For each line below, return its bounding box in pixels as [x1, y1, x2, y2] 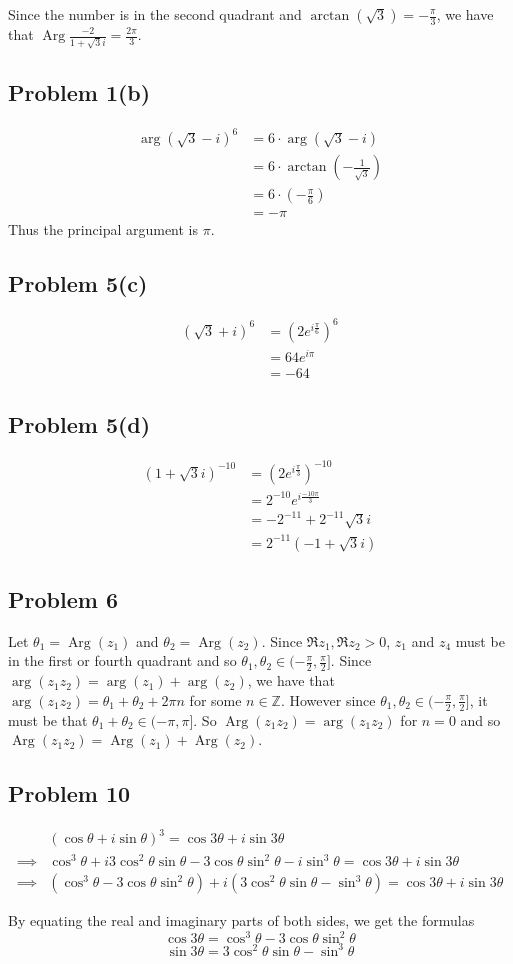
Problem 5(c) [8, 267, 148, 298]
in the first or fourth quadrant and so [8, 650, 237, 671]
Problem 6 [8, 583, 118, 614]
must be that [8, 709, 88, 730]
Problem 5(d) [8, 409, 151, 440]
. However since [280, 689, 376, 710]
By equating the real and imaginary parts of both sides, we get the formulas [8, 910, 475, 931]
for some [189, 689, 242, 710]
